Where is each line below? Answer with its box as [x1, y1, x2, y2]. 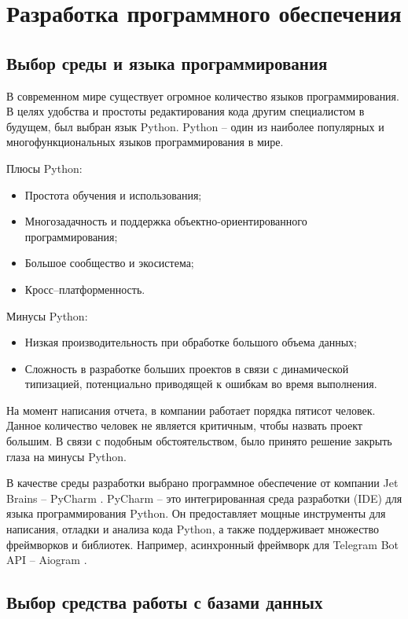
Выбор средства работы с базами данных [6, 590, 323, 614]
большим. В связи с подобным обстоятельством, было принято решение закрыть [6, 433, 392, 449]
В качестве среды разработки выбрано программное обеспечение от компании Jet [6, 474, 399, 491]
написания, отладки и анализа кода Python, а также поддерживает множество [6, 521, 380, 537]
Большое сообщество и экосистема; [24, 255, 194, 271]
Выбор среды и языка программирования [6, 50, 328, 75]
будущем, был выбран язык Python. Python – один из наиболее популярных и [6, 118, 384, 134]
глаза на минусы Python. [6, 448, 127, 464]
